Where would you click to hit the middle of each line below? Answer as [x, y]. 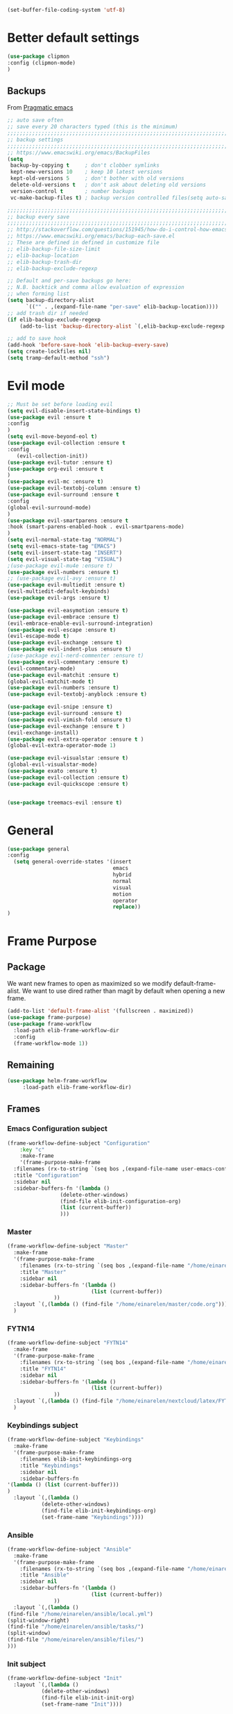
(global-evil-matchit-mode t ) [51, 681]
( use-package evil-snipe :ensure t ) [60, 707]
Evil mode [36, 386]
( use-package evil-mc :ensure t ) [55, 482]
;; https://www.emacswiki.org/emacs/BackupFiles [79, 153]
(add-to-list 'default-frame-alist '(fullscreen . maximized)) [101, 1011]
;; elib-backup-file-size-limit [54, 249]
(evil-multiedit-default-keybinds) [59, 591]
